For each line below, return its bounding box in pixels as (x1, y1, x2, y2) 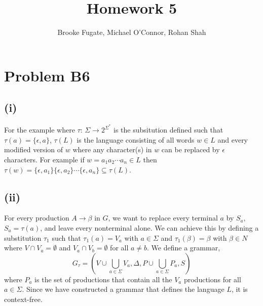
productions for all (183, 274, 241, 284)
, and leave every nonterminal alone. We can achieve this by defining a (40, 222, 259, 233)
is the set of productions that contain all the (34, 274, 172, 284)
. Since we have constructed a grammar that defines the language (22, 284, 224, 294)
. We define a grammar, (147, 242, 220, 253)
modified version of (4, 144, 63, 155)
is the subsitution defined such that (114, 124, 223, 135)
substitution (4, 232, 42, 243)
